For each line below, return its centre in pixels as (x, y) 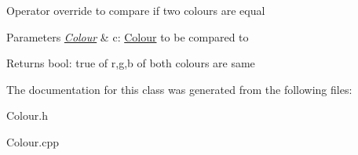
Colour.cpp (33, 141)
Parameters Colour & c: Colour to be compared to (128, 36)
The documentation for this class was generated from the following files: (179, 89)
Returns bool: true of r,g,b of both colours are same (131, 63)
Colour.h (27, 115)
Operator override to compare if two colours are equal (136, 10)
